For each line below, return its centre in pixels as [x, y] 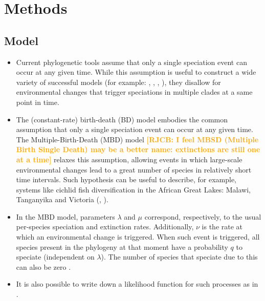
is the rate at [222, 227]
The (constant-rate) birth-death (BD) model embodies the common [122, 119]
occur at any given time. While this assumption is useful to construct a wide [136, 72]
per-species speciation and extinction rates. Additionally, [105, 227]
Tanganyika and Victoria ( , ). [62, 199]
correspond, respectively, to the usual [203, 216]
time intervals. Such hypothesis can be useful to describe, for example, [126, 179]
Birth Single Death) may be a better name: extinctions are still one [138, 149]
